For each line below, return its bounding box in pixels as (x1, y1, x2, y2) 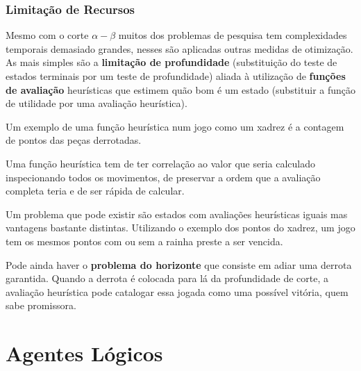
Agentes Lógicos (6, 339, 163, 368)
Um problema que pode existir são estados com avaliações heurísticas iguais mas (6, 206, 348, 221)
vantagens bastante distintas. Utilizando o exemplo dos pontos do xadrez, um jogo (6, 220, 355, 235)
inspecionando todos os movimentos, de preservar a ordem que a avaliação (6, 170, 321, 184)
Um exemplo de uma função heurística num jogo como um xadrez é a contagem (6, 119, 344, 133)
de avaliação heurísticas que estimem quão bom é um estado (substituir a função (6, 82, 356, 97)
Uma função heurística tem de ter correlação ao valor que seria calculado (6, 156, 316, 170)
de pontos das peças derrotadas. (6, 133, 142, 147)
